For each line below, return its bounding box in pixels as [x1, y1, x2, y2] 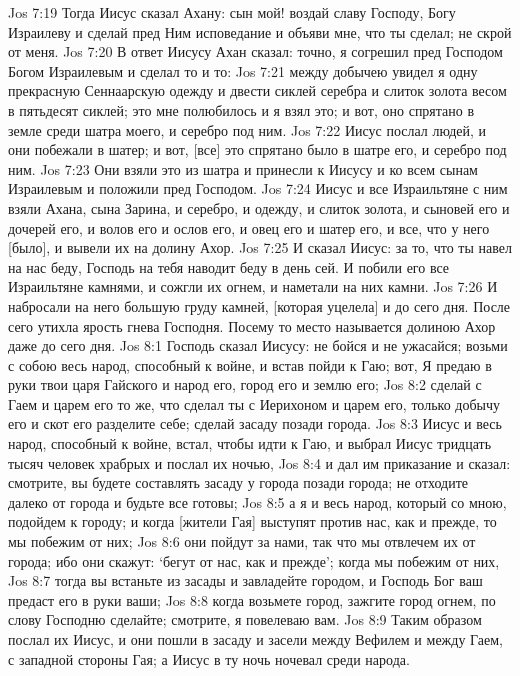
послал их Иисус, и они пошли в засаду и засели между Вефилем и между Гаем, [8, 629, 503, 649]
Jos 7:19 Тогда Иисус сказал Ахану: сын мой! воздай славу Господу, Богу [8, 2, 456, 22]
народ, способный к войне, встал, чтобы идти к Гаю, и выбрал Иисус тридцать [8, 433, 492, 454]
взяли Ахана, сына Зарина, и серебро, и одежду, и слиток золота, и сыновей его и [8, 197, 510, 218]
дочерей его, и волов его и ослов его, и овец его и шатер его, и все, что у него [8, 217, 490, 238]
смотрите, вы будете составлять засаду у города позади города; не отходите [8, 472, 469, 493]
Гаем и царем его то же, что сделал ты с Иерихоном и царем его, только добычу [8, 393, 500, 414]
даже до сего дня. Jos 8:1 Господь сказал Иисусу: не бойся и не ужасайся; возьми [8, 335, 508, 356]
